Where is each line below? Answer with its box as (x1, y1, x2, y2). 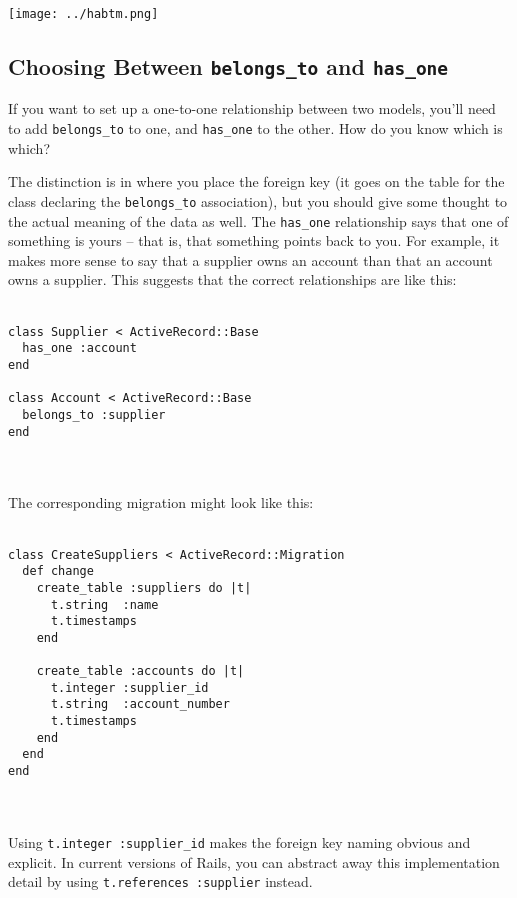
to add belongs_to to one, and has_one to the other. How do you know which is (8, 118, 503, 139)
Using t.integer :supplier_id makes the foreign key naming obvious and (8, 831, 471, 852)
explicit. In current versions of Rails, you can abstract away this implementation (8, 851, 500, 872)
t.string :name (50, 597, 159, 612)
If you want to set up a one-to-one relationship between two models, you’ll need (8, 98, 496, 119)
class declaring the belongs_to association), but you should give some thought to (8, 190, 508, 211)
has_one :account (22, 341, 137, 356)
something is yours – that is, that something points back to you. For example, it (8, 230, 500, 251)
